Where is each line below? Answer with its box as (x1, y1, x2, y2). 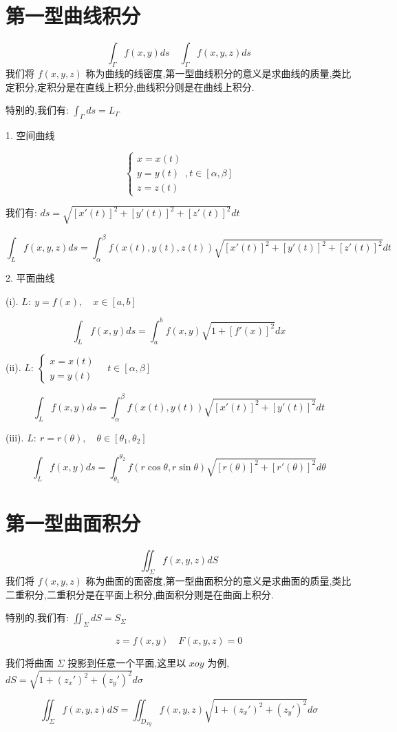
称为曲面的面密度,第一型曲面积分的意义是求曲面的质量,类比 (85, 573, 352, 587)
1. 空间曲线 (6, 127, 55, 142)
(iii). (6, 430, 24, 444)
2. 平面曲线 (6, 270, 55, 284)
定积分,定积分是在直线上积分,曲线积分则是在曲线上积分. (6, 79, 255, 94)
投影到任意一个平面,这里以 (67, 655, 186, 669)
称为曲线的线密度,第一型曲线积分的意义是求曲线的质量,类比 (85, 65, 352, 80)
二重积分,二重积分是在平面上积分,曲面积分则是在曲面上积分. (6, 587, 274, 601)
